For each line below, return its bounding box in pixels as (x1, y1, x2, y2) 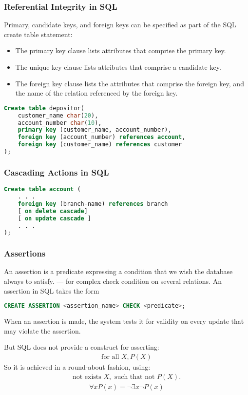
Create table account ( (4, 186, 81, 193)
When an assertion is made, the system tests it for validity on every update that (4, 316, 244, 326)
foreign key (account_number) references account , (18, 134, 186, 141)
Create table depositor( (4, 104, 84, 112)
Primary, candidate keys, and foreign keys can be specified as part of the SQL (4, 20, 236, 30)
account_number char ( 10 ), (18, 119, 102, 126)
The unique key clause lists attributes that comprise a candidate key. (15, 62, 221, 72)
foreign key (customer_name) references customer (18, 141, 182, 148)
